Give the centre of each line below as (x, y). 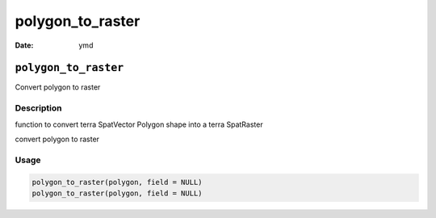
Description (38, 108)
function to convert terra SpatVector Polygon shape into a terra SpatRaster (139, 124)
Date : (24, 45)
